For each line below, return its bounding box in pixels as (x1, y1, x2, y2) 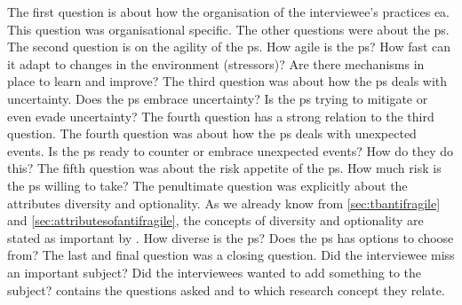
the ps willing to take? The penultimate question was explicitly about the (7, 176, 408, 194)
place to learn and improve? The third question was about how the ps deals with (7, 72, 448, 90)
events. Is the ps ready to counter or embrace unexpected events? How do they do (7, 141, 454, 160)
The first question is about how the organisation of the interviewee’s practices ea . (7, 3, 450, 20)
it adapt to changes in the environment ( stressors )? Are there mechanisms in (7, 54, 425, 73)
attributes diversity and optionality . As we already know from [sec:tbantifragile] (7, 193, 441, 212)
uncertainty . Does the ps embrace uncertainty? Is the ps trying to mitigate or (7, 89, 428, 107)
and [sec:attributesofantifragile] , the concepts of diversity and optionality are (7, 211, 424, 230)
